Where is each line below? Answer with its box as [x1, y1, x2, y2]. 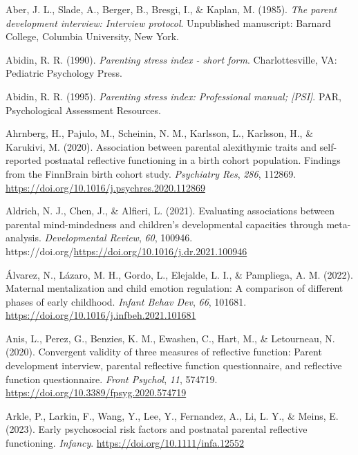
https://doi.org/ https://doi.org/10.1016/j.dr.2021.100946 [6, 243, 247, 258]
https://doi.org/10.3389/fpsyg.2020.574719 [6, 385, 187, 400]
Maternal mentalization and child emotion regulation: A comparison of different [6, 281, 343, 295]
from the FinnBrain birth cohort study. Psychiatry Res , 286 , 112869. [6, 166, 296, 180]
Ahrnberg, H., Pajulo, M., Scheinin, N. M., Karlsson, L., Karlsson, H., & [6, 126, 314, 140]
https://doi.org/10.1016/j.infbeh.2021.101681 [6, 308, 196, 322]
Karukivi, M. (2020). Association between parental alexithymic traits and [6, 139, 317, 154]
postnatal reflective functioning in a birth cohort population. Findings [44, 153, 341, 167]
